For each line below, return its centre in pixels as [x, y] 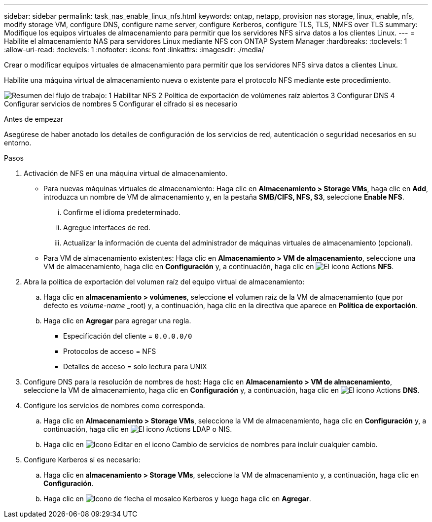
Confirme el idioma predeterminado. [122, 212]
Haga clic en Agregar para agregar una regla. [117, 321]
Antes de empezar [34, 119]
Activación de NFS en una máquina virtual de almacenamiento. [126, 173]
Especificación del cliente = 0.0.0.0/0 [128, 336]
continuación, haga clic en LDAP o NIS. [138, 429]
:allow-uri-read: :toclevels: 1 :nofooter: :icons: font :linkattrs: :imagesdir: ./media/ [134, 50]
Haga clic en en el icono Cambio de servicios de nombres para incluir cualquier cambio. [211, 444]
